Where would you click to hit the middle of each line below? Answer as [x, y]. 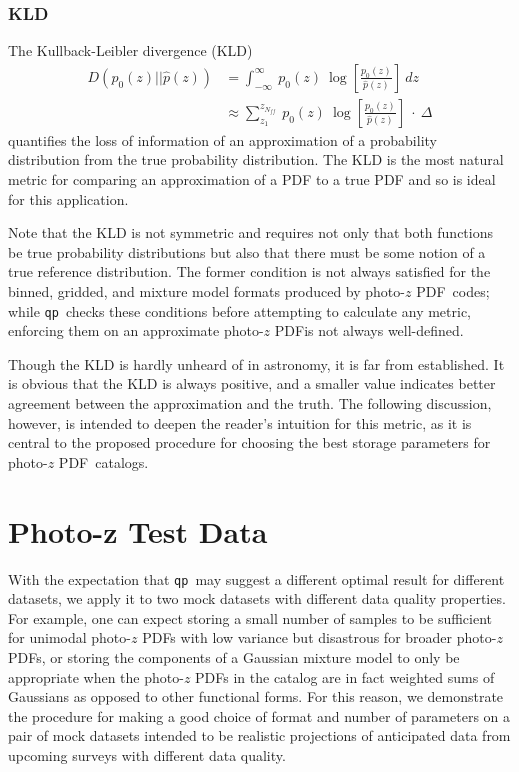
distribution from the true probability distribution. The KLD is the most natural [256, 159]
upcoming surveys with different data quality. [147, 754]
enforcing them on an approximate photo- [136, 330]
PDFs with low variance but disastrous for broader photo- [319, 637]
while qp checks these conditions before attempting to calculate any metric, [239, 310]
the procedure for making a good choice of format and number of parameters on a [259, 715]
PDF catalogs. [103, 461]
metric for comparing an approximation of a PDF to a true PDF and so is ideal [252, 179]
